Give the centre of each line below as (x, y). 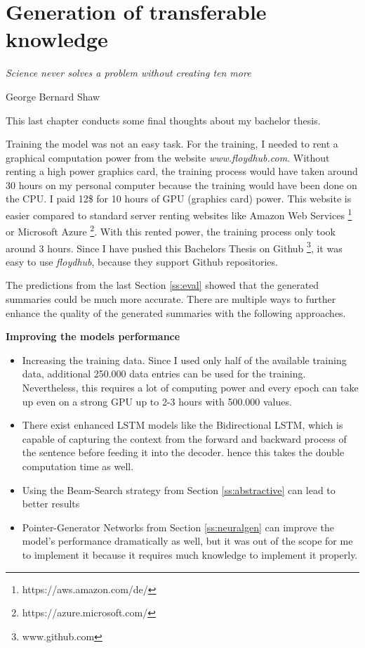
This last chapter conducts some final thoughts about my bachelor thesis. (163, 120)
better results (51, 504)
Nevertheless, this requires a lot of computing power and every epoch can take (190, 387)
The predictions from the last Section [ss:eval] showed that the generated (162, 285)
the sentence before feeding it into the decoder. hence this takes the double (183, 452)
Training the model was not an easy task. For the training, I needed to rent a (172, 144)
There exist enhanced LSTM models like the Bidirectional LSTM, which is (182, 425)
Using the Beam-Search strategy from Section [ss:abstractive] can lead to (179, 490)
